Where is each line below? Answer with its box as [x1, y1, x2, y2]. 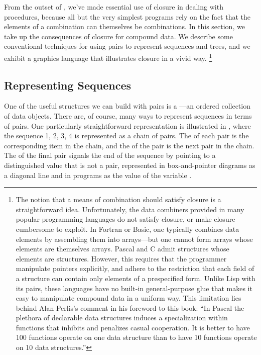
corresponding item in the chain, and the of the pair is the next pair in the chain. [4, 140, 254, 150]
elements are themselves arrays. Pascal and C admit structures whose [16, 243, 229, 254]
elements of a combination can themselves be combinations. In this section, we [4, 21, 245, 32]
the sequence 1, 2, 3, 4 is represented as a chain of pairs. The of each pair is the [4, 130, 249, 141]
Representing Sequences [4, 77, 132, 93]
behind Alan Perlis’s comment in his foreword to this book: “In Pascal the [16, 302, 244, 313]
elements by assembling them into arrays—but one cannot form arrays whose [16, 233, 253, 244]
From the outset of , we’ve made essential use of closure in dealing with [4, 2, 223, 12]
